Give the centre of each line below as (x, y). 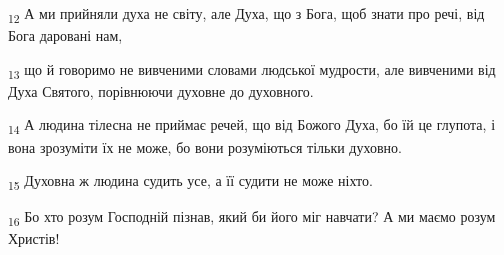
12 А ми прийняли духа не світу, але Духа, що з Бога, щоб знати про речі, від (246, 14)
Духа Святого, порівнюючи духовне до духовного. (161, 90)
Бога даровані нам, (65, 35)
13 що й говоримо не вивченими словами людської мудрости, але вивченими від (252, 70)
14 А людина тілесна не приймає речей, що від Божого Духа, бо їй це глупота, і (252, 126)
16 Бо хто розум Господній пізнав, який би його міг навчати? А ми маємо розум (252, 218)
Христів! (34, 238)
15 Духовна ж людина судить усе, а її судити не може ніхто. (190, 181)
